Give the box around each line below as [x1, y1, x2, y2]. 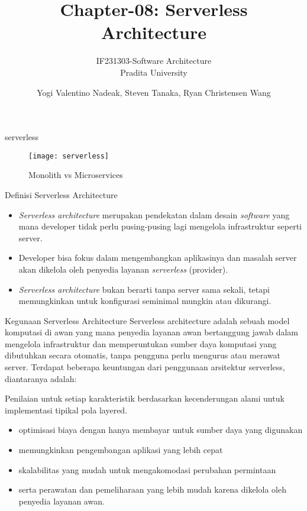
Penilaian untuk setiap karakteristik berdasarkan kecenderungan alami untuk [5, 392, 285, 405]
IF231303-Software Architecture [96, 54, 212, 67]
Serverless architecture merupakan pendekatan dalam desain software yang [18, 208, 290, 221]
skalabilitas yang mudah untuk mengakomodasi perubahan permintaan [18, 463, 276, 476]
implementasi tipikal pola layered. [5, 403, 128, 416]
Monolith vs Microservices [28, 169, 123, 181]
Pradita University [120, 66, 188, 78]
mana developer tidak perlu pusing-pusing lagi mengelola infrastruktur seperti [18, 220, 302, 232]
